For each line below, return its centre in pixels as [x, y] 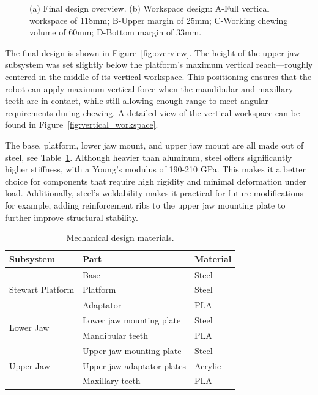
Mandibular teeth [116, 335]
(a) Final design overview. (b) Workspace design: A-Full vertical [150, 8]
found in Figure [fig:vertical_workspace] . [82, 124]
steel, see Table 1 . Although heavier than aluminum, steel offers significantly [149, 157]
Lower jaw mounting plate [132, 320]
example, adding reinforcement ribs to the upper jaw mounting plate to [152, 205]
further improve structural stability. [72, 217]
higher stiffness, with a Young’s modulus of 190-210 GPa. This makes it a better [156, 169]
